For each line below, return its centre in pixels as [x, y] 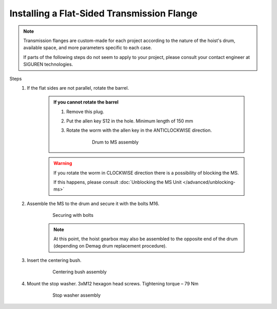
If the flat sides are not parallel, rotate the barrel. [78, 88]
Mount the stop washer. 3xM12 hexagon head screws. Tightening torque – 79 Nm [113, 283]
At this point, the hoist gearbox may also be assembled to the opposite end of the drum [146, 239]
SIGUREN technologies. [48, 65]
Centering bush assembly [80, 272]
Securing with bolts [73, 215]
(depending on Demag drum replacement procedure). [110, 246]
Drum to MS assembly [115, 142]
